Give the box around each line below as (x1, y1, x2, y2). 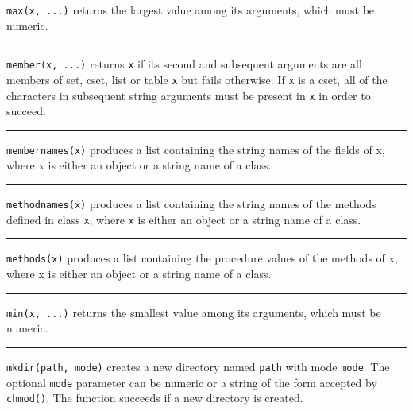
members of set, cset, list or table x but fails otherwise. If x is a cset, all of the (6, 71, 388, 87)
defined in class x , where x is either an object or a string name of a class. (6, 211, 361, 227)
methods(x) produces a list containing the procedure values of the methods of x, (6, 250, 398, 266)
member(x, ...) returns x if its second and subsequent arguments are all (6, 56, 362, 72)
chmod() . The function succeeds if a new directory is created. (6, 390, 303, 406)
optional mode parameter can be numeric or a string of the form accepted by (6, 374, 377, 390)
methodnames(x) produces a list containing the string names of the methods (6, 196, 376, 212)
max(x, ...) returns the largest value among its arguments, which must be (6, 2, 375, 17)
